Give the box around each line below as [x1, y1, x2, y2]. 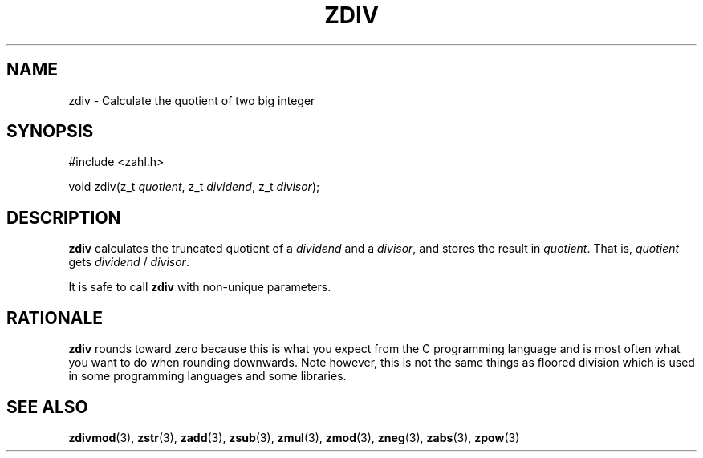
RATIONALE [6, 307, 104, 328]
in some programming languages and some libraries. [68, 369, 347, 383]
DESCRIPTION [6, 207, 121, 228]
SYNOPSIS [6, 121, 94, 142]
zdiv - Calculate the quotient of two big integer [68, 93, 315, 107]
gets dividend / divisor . [68, 255, 189, 270]
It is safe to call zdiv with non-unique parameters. [68, 280, 331, 294]
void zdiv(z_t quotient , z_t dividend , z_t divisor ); [68, 180, 320, 194]
